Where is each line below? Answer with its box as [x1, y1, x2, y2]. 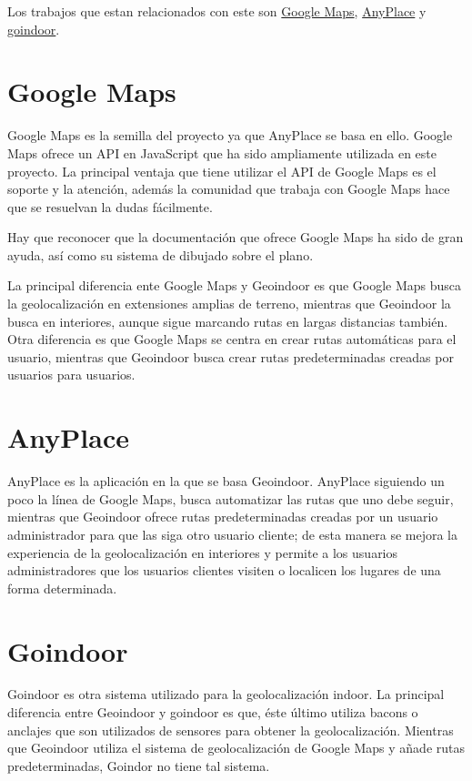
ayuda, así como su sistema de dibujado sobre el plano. [7, 245, 314, 264]
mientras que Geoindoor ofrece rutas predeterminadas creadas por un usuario [7, 507, 438, 526]
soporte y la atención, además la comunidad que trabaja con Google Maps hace [7, 179, 450, 198]
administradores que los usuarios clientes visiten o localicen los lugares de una [7, 561, 441, 580]
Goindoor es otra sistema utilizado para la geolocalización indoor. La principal [7, 685, 445, 704]
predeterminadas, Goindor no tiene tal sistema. [7, 756, 270, 775]
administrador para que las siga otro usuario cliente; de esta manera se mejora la [7, 524, 457, 543]
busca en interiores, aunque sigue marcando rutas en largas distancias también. [7, 311, 448, 330]
